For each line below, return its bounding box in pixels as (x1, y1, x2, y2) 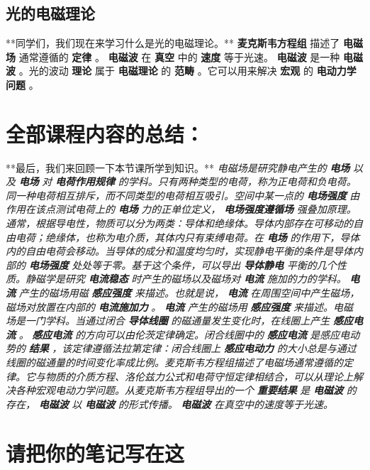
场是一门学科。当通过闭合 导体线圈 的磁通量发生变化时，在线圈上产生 (6, 313, 330, 328)
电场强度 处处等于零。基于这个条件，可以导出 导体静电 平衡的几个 (28, 257, 337, 272)
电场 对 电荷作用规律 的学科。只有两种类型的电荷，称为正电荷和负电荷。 (18, 174, 357, 189)
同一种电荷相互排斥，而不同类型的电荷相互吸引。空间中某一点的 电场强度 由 (6, 187, 360, 202)
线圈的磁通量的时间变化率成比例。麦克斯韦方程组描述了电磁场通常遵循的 (6, 355, 343, 370)
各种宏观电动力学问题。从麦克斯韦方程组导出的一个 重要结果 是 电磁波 (15, 383, 344, 398)
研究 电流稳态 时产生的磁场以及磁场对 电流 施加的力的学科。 (65, 271, 347, 286)
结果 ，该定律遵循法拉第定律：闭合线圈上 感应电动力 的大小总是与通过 (28, 341, 357, 356)
